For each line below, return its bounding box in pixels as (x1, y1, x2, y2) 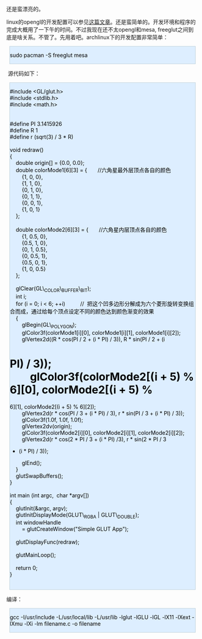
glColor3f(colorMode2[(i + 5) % (30, 370, 194, 384)
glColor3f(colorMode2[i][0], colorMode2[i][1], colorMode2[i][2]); (21, 429, 185, 436)
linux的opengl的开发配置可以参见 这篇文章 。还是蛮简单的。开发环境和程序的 (6, 18, 197, 26)
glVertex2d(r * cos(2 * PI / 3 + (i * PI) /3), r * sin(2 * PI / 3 (21, 436, 167, 443)
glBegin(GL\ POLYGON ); (21, 321, 77, 330)
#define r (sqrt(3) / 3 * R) (10, 133, 74, 141)
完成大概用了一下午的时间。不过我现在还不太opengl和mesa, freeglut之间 (6, 26, 189, 33)
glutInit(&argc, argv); (15, 505, 68, 512)
